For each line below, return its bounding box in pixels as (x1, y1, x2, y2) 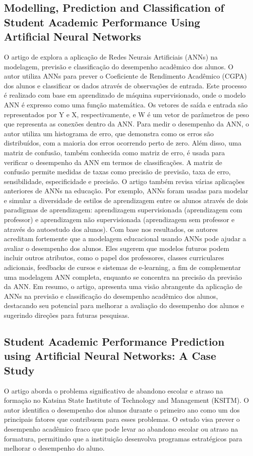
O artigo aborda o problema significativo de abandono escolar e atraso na (4, 385, 223, 395)
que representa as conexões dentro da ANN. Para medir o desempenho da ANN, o (4, 119, 249, 129)
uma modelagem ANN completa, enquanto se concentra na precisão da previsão (4, 271, 242, 282)
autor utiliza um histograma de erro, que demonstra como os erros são (4, 128, 214, 138)
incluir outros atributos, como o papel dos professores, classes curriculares (4, 252, 224, 263)
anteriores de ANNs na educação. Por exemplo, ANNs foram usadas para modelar (4, 186, 249, 196)
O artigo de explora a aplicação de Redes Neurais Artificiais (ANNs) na (4, 51, 218, 62)
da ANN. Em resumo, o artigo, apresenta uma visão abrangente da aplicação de (4, 281, 243, 291)
